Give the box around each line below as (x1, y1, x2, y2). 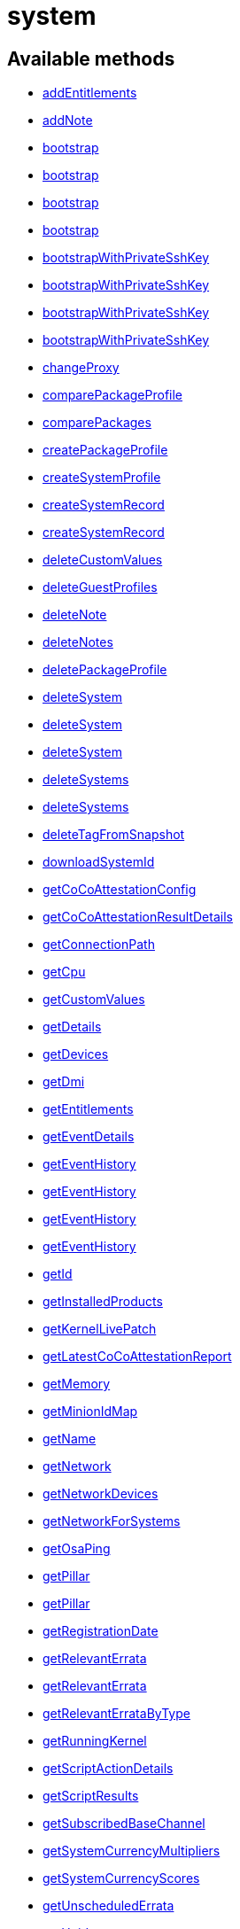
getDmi (43, 1074, 85, 1090)
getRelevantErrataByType (43, 1706, 190, 1722)
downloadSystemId (43, 854, 155, 870)
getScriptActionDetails (43, 1761, 174, 1777)
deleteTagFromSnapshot (43, 827, 185, 843)
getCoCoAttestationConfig (43, 882, 197, 898)
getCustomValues (43, 992, 145, 1007)
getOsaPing (43, 1541, 111, 1557)
